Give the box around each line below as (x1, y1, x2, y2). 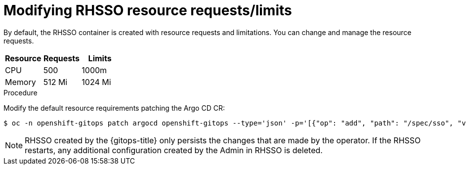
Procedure (3, 88, 38, 97)
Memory (5, 77, 36, 87)
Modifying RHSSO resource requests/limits (3, 2, 292, 19)
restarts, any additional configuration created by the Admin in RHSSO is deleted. (25, 145, 323, 155)
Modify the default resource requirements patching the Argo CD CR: (3, 103, 225, 112)
